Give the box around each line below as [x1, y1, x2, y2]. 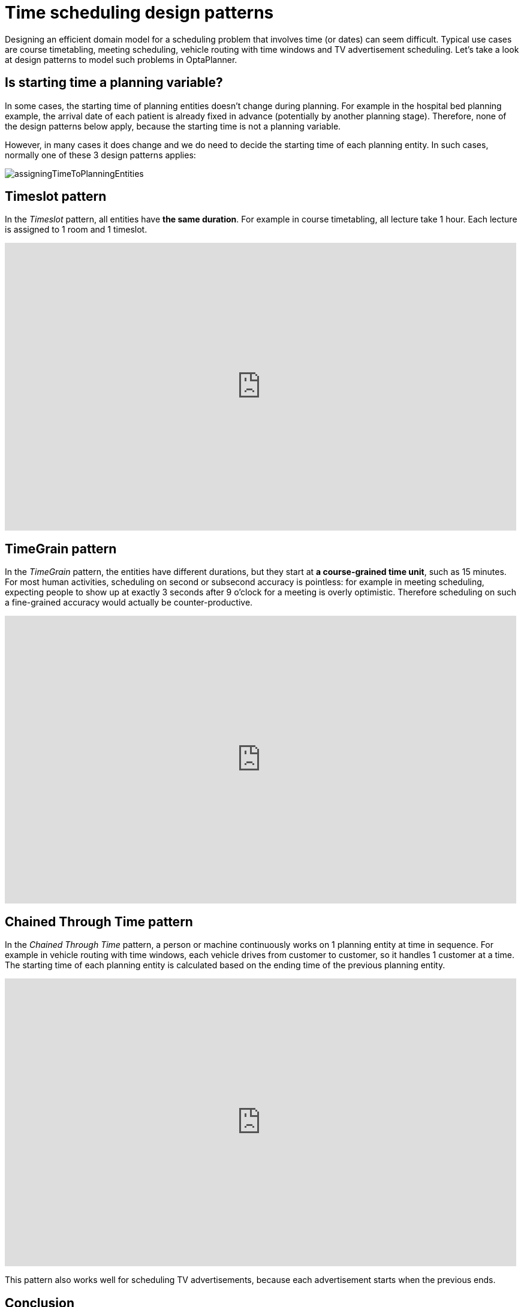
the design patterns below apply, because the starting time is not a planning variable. [5, 121, 341, 131]
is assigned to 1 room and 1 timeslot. [5, 224, 147, 235]
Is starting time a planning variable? [5, 75, 223, 91]
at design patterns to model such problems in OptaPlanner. [5, 54, 237, 65]
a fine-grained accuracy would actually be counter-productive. [5, 597, 253, 608]
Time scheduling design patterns [5, 2, 274, 23]
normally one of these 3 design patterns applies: [5, 149, 196, 160]
